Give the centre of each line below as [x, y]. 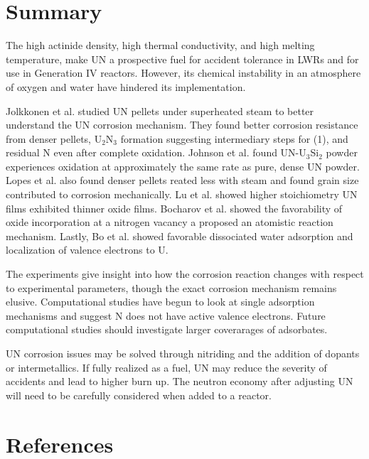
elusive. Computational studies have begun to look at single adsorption [160, 302]
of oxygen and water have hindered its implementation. [126, 86]
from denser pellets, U [54, 138]
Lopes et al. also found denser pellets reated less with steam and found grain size [182, 180]
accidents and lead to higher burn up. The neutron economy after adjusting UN [180, 381]
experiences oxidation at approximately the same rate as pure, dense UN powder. [183, 166]
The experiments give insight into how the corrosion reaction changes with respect [185, 274]
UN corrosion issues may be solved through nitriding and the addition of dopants [183, 353]
